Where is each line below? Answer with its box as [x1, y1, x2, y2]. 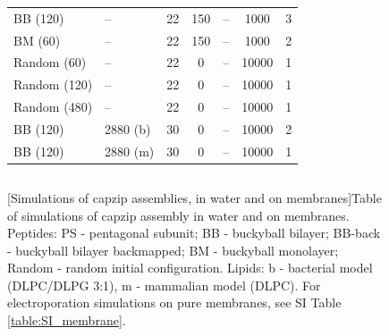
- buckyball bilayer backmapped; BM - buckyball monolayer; [7, 240, 339, 259]
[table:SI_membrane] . [7, 311, 126, 330]
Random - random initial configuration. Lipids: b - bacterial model [7, 258, 373, 277]
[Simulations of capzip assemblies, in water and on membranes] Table [7, 188, 382, 206]
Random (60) [13, 53, 87, 71]
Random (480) [13, 97, 93, 116]
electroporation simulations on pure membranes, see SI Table [7, 293, 342, 312]
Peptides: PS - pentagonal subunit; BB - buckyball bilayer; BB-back [7, 223, 381, 242]
